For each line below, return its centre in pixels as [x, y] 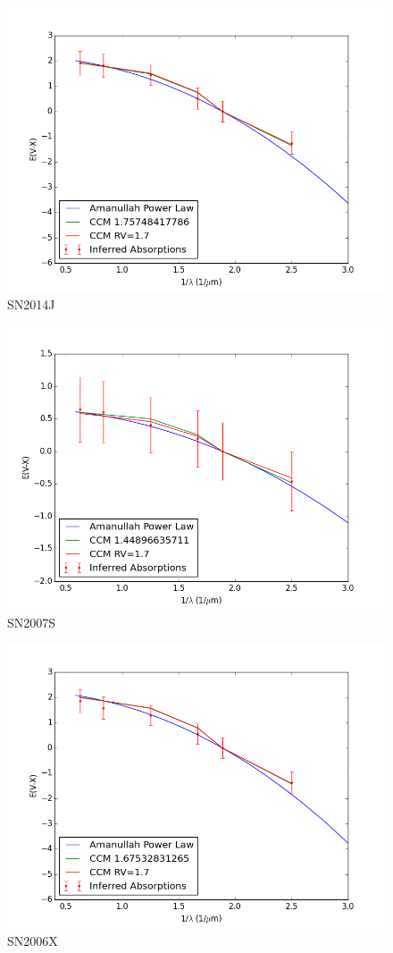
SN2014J [31, 304]
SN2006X [33, 940]
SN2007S [32, 622]
